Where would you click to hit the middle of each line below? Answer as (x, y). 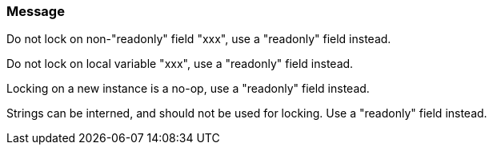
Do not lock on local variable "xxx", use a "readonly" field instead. (180, 64)
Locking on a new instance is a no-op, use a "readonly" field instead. (188, 89)
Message (36, 11)
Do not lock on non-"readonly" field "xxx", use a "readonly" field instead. (199, 39)
